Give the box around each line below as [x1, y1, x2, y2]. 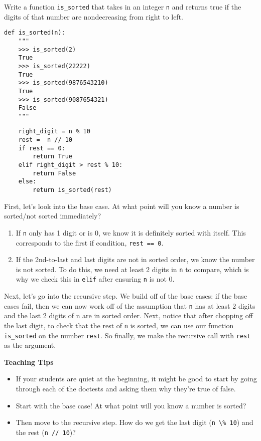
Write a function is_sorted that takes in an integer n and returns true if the [4, 2, 241, 12]
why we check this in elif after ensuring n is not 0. [16, 274, 175, 284]
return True [33, 153, 73, 160]
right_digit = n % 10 [18, 128, 90, 135]
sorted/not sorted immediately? [4, 210, 101, 221]
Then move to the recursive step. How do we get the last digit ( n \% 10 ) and [16, 417, 253, 427]
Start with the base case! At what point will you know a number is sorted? [16, 400, 246, 410]
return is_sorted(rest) [33, 186, 112, 194]
